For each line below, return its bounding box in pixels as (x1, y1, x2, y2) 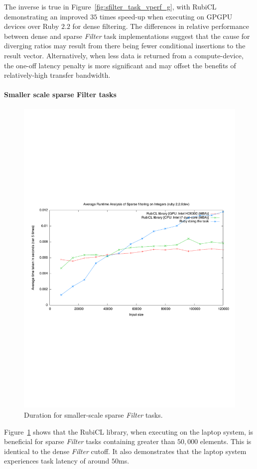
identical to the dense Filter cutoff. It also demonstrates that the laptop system (4, 446, 247, 456)
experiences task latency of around (4, 456, 110, 466)
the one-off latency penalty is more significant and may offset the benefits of (4, 60, 236, 70)
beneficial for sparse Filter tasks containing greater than (4, 436, 175, 447)
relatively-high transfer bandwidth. (4, 70, 111, 80)
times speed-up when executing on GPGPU (99, 11, 233, 21)
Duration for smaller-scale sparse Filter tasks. (24, 410, 163, 420)
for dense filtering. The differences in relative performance (72, 21, 249, 31)
